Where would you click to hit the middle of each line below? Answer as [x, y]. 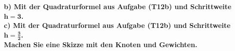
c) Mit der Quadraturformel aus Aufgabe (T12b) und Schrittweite [117, 25]
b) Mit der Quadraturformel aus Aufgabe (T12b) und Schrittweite [118, 6]
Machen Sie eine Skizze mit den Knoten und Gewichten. [101, 44]
